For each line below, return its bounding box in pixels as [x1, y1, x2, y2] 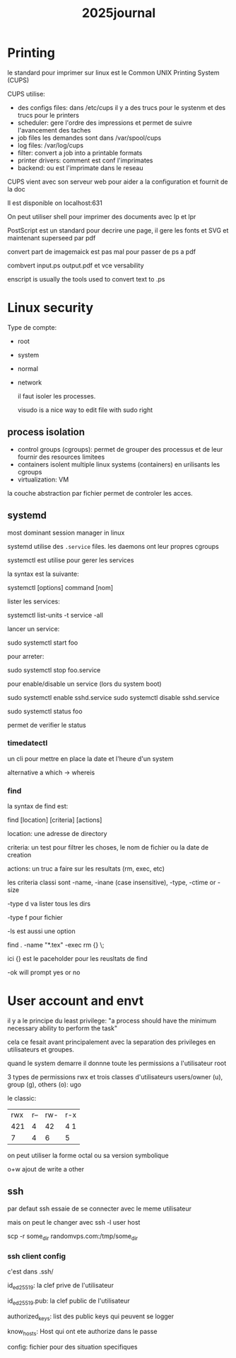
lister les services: [7, 597, 60, 606]
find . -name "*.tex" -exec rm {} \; [7, 941, 105, 950]
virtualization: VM [17, 475, 69, 484]
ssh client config [7, 1251, 66, 1261]
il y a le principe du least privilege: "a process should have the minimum [7, 1016, 217, 1025]
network [17, 378, 42, 386]
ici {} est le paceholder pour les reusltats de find [7, 955, 148, 963]
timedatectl [7, 738, 48, 748]
